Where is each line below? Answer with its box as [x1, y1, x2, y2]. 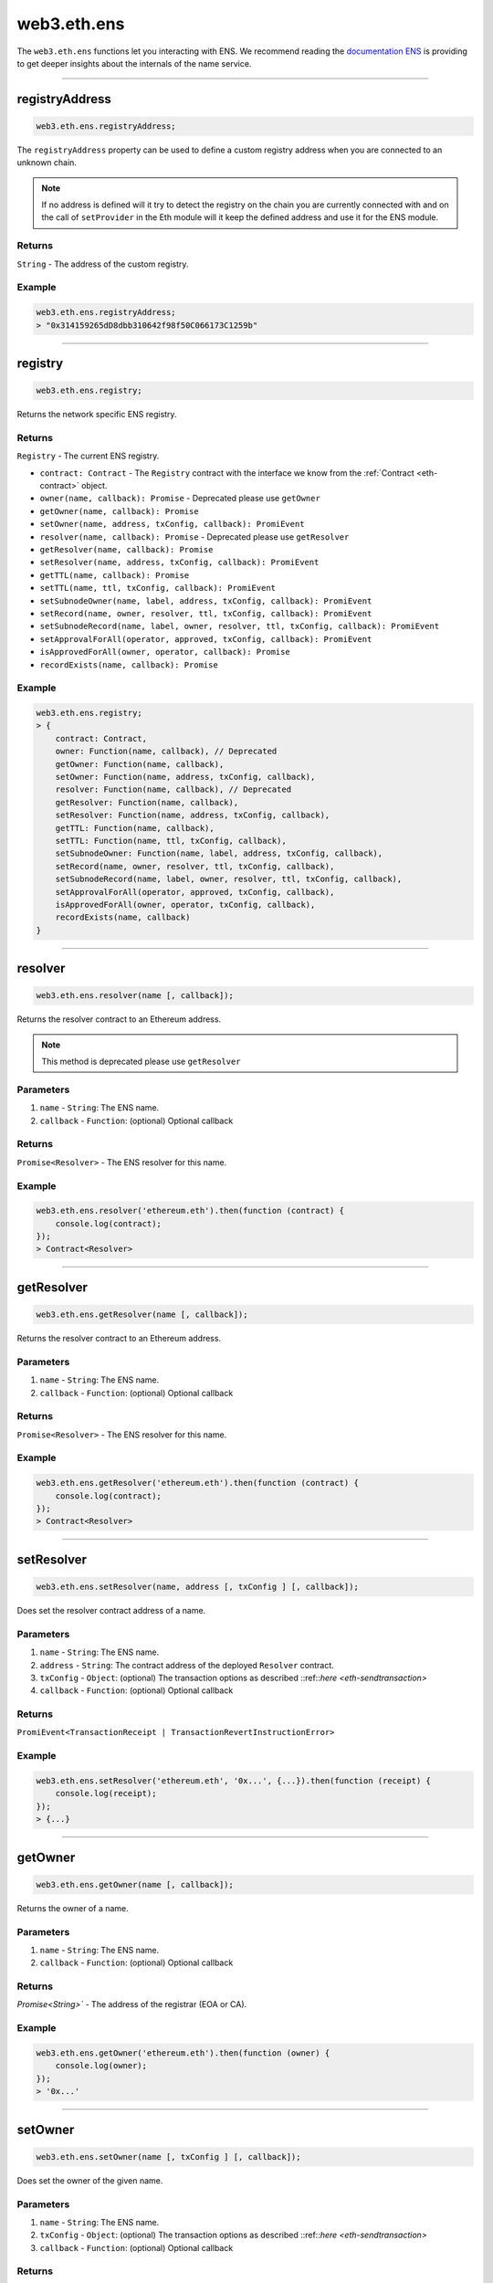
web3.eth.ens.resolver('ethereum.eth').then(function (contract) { [36, 1205, 345, 1216]
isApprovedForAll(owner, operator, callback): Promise [39, 647, 291, 658]
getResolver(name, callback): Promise [39, 544, 214, 555]
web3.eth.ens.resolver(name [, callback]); [36, 991, 235, 1001]
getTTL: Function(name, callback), [55, 823, 215, 833]
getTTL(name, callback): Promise [39, 570, 190, 580]
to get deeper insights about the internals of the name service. [16, 58, 252, 68]
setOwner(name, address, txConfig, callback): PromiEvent [39, 519, 305, 530]
